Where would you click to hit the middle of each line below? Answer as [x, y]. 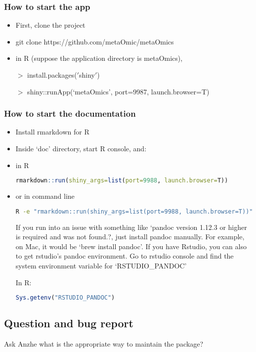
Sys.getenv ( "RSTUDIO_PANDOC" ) [65, 298]
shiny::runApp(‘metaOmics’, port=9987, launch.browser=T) [118, 91]
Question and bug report [69, 323]
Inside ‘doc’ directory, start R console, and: [81, 148]
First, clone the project [50, 25]
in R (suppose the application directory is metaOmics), [99, 58]
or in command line [45, 196]
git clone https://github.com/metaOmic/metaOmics [95, 41]
